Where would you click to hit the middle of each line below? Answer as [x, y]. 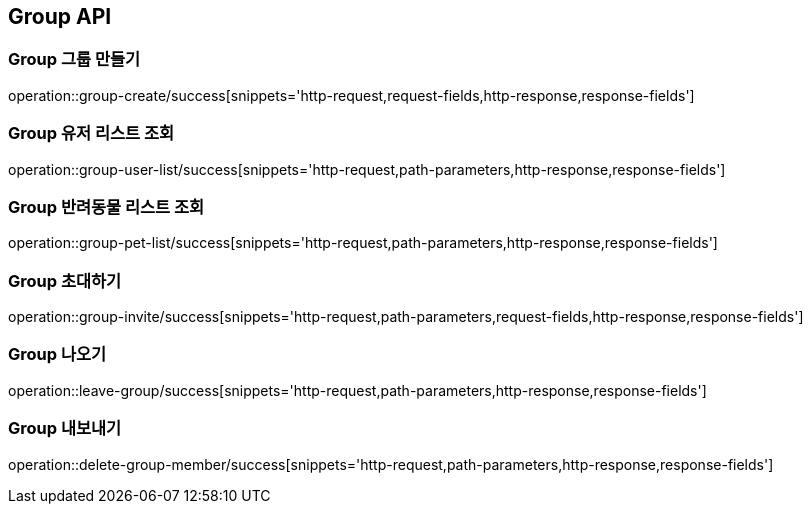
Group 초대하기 [65, 280]
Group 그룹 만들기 [74, 59]
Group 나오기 [57, 354]
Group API [60, 16]
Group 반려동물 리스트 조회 [106, 206]
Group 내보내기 [65, 428]
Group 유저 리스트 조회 [91, 133]
